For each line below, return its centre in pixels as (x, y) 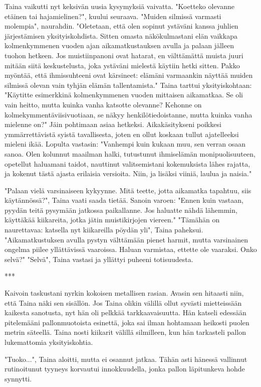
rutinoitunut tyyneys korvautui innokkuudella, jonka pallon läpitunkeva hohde (125, 369)
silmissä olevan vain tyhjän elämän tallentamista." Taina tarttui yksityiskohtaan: (128, 85)
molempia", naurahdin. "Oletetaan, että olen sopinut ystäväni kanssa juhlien (121, 26)
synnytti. (18, 378)
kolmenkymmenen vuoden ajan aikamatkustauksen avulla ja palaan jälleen (119, 45)
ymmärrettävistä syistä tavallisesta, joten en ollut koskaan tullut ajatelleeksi (122, 134)
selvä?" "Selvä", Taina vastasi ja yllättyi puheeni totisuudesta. (99, 259)
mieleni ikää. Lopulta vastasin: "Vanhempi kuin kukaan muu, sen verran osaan (125, 144)
